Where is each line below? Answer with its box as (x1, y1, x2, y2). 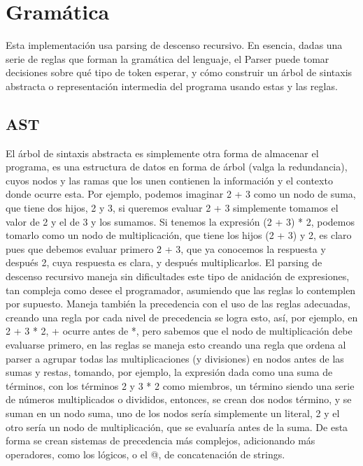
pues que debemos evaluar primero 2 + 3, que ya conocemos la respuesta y (6, 241, 326, 256)
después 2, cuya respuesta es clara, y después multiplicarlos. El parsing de (6, 255, 322, 270)
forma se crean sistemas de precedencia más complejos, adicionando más (6, 433, 315, 448)
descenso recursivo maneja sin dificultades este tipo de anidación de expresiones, (6, 269, 350, 284)
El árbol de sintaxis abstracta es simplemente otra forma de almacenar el (6, 145, 319, 160)
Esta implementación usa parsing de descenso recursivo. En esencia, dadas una (6, 38, 343, 52)
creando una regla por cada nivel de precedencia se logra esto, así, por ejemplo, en (6, 310, 358, 324)
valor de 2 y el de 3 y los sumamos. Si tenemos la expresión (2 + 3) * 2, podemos (6, 214, 355, 228)
